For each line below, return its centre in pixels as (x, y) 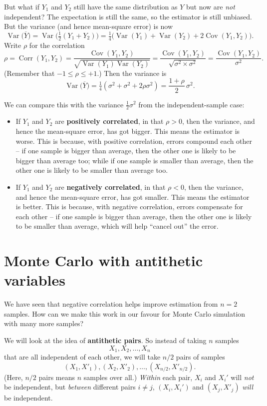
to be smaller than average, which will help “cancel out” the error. (117, 226)
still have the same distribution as (126, 6)
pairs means (57, 377)
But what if (22, 6)
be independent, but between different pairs (70, 387)
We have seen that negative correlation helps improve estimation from (111, 304)
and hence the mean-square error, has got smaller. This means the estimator (133, 197)
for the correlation (57, 45)
